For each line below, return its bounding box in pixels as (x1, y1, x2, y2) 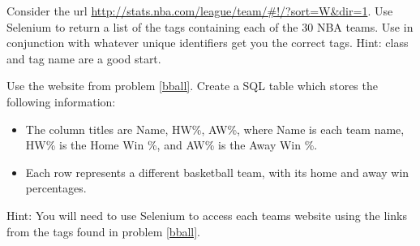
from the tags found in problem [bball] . (6, 222, 200, 240)
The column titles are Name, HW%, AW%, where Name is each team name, (25, 120, 405, 137)
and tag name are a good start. (6, 50, 161, 67)
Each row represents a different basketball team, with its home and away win (25, 163, 409, 180)
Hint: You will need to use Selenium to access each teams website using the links (6, 206, 407, 223)
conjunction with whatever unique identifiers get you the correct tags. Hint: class (6, 34, 409, 51)
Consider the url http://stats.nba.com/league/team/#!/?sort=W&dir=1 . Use (6, 2, 393, 19)
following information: (6, 93, 116, 110)
